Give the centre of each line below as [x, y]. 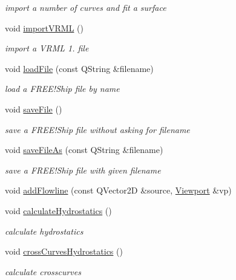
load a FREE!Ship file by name [62, 89]
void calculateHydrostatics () [58, 210]
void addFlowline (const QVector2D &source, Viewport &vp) [118, 190]
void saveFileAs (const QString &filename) [84, 150]
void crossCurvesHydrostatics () [64, 251]
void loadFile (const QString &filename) [79, 68]
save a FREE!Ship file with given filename [83, 170]
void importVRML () [44, 28]
